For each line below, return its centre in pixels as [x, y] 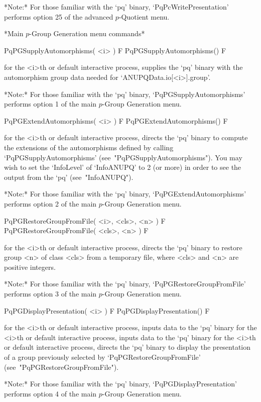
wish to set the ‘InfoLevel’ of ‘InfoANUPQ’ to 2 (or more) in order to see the [123, 167]
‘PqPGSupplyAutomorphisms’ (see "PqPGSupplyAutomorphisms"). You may [123, 157]
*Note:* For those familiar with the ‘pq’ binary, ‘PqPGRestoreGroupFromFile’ [125, 284]
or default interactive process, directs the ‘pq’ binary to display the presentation [127, 347]
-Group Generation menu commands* [87, 33]
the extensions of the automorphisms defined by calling [89, 147]
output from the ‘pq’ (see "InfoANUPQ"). [69, 177]
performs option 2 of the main [50, 203]
